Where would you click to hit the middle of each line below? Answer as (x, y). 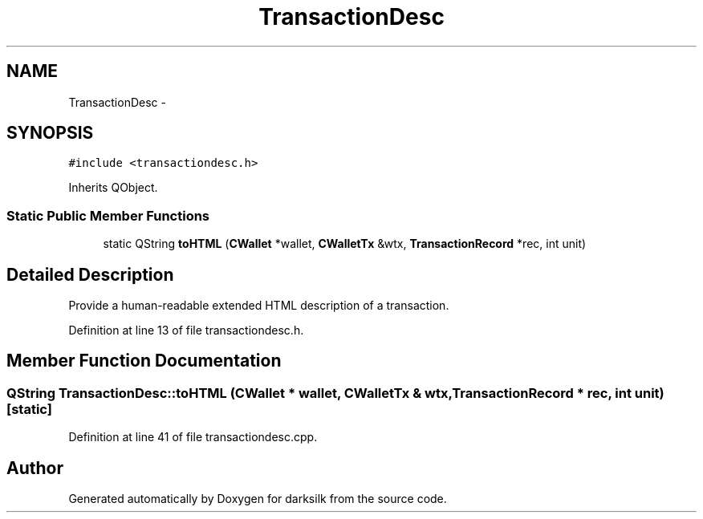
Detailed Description (90, 274)
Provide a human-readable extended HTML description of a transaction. (259, 306)
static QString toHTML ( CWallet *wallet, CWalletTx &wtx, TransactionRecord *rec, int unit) (345, 244)
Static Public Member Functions (108, 215)
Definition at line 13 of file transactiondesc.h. (186, 330)
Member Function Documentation (144, 361)
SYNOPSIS (50, 133)
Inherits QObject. (113, 188)
